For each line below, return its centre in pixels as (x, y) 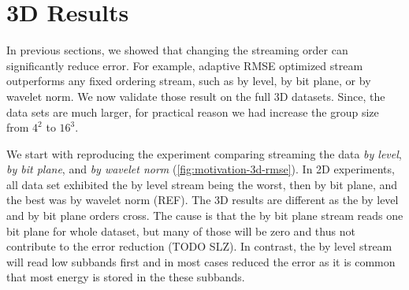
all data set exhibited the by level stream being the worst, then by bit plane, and (202, 184)
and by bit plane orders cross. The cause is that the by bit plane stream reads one (205, 216)
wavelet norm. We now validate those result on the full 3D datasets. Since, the (196, 96)
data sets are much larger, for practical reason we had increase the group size (193, 112)
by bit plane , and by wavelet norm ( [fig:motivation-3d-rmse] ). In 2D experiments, (201, 169)
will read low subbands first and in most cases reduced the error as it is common (201, 261)
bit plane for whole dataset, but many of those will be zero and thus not (181, 231)
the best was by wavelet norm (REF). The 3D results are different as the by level (203, 200)
